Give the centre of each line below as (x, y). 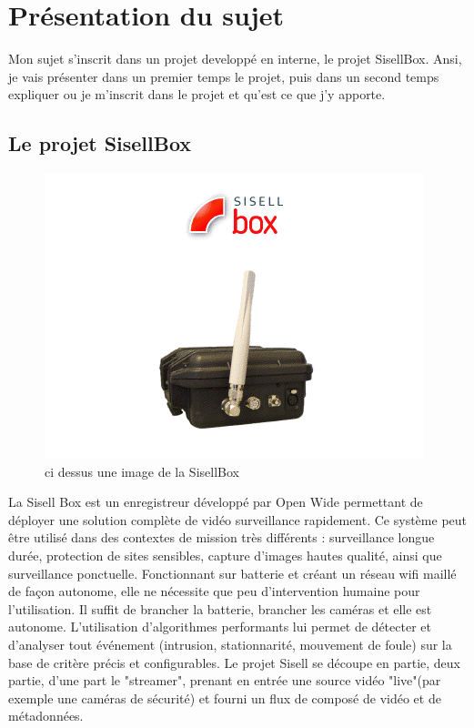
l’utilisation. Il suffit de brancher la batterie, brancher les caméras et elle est (220, 608)
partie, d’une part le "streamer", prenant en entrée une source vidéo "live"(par (225, 680)
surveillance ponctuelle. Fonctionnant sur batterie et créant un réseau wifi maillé (232, 573)
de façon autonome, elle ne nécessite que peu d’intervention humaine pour (214, 591)
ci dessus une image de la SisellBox (142, 471)
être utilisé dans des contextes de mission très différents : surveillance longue (222, 537)
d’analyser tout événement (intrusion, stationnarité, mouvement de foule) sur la (230, 645)
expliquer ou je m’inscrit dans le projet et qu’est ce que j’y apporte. (197, 94)
